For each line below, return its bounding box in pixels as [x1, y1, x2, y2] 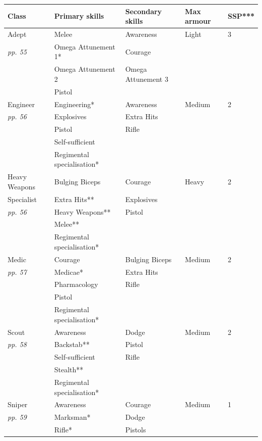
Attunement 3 [125, 73, 168, 84]
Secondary [125, 6, 162, 16]
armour [185, 16, 211, 26]
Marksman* [54, 412, 91, 422]
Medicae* [54, 266, 83, 277]
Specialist [8, 193, 37, 204]
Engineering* [54, 99, 95, 109]
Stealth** [54, 364, 84, 375]
